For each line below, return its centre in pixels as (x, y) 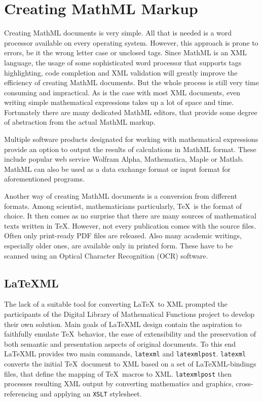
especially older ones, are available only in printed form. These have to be (119, 245)
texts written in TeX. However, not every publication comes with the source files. (130, 225)
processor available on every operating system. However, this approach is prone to (131, 42)
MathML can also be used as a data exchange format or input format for (118, 169)
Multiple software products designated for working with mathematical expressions (131, 139)
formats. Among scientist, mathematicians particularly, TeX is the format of (123, 206)
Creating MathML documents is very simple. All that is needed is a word (118, 33)
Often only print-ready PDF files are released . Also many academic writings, (123, 235)
